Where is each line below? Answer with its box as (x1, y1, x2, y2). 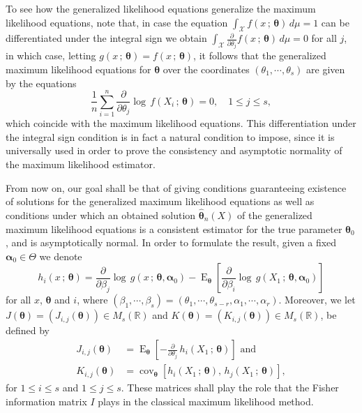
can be (321, 15, 349, 29)
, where (77, 292, 108, 307)
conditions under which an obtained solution (6, 208, 196, 223)
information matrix (6, 393, 87, 408)
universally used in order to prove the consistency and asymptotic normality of (6, 143, 342, 158)
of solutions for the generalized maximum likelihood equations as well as (6, 194, 315, 209)
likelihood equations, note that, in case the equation (6, 15, 228, 29)
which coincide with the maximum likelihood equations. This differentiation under (6, 116, 356, 130)
